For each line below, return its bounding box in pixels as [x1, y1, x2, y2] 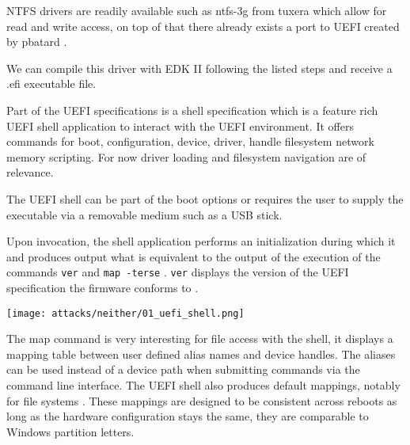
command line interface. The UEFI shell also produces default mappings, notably [6, 377, 401, 393]
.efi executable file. [6, 75, 97, 92]
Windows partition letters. [6, 423, 135, 439]
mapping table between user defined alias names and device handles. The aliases [6, 345, 396, 362]
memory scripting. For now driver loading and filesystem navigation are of [6, 148, 366, 165]
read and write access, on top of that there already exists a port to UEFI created [6, 17, 400, 34]
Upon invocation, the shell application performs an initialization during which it [6, 233, 396, 249]
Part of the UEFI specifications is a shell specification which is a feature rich [6, 101, 378, 118]
